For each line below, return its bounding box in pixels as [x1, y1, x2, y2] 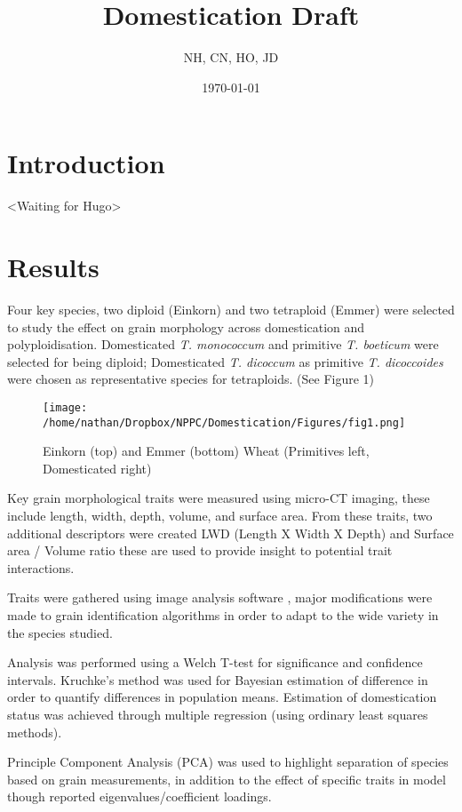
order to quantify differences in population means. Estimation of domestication [7, 688, 437, 706]
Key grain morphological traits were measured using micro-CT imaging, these [7, 489, 430, 507]
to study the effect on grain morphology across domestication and [7, 317, 365, 336]
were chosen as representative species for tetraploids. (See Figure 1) [7, 370, 375, 388]
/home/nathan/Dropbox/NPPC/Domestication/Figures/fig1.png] [43, 416, 406, 429]
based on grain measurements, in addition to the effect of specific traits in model [7, 769, 446, 788]
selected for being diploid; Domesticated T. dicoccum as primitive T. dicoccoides [7, 352, 443, 370]
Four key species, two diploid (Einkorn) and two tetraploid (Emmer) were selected [7, 299, 455, 318]
